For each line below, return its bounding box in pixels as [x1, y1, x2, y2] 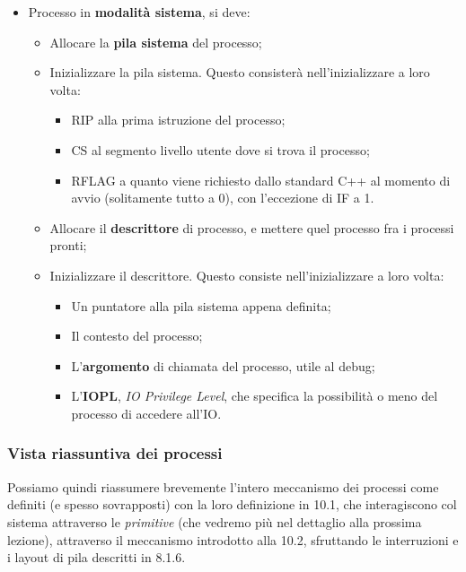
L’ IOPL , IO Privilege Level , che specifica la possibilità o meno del [71, 386, 438, 405]
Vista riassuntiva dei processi [7, 442, 223, 464]
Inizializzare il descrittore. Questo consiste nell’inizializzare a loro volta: [49, 265, 444, 284]
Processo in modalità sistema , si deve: [28, 3, 251, 21]
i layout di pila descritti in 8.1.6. [7, 548, 186, 567]
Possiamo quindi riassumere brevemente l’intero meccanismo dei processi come [7, 477, 439, 496]
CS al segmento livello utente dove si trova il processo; [71, 140, 370, 159]
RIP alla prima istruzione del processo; [71, 110, 286, 129]
